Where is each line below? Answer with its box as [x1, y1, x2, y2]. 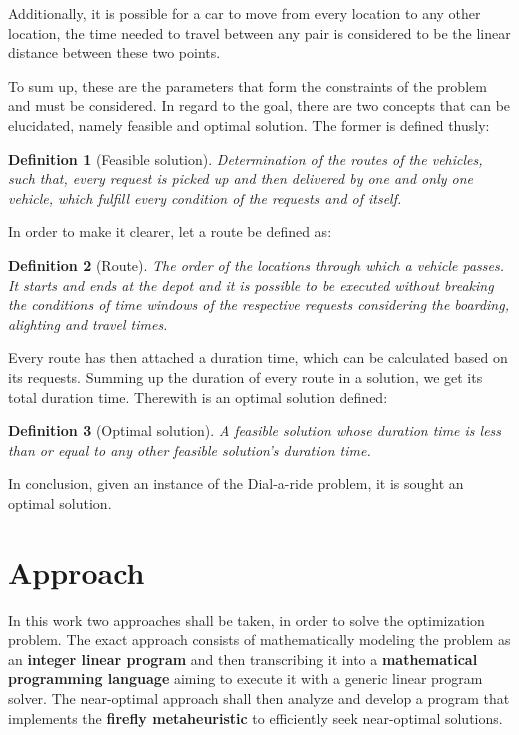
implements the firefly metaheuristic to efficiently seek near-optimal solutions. [8, 707, 503, 728]
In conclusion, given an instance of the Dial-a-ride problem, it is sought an [8, 473, 464, 494]
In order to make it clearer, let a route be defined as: [8, 221, 332, 242]
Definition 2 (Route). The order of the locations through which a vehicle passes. [8, 254, 505, 275]
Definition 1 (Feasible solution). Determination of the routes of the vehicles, [8, 148, 483, 169]
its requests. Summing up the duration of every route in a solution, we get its [8, 366, 483, 387]
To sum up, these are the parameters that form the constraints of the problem [8, 75, 487, 96]
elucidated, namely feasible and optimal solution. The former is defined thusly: [8, 114, 490, 135]
